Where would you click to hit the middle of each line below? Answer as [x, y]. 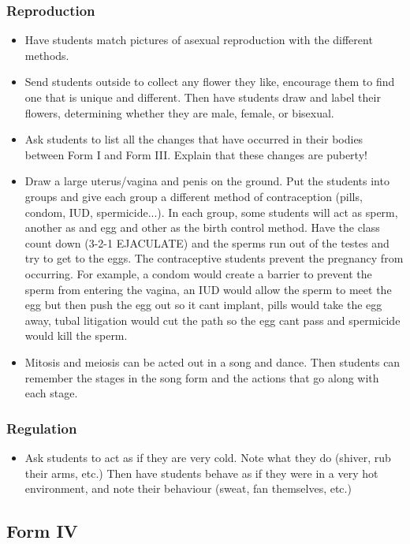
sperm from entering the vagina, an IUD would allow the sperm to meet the [208, 289]
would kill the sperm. [76, 335]
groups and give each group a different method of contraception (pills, [194, 196]
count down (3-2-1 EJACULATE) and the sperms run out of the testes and [207, 242]
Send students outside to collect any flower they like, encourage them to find [210, 82]
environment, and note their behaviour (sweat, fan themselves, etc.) [188, 488]
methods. [47, 55]
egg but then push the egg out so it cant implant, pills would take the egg [203, 305]
